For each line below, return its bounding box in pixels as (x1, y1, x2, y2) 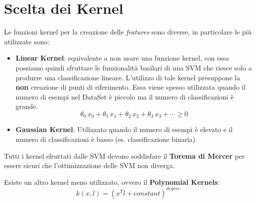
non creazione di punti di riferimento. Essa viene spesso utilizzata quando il (15, 82, 246, 92)
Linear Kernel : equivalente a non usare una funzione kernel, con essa (15, 53, 229, 63)
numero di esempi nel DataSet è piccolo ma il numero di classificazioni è (15, 91, 234, 101)
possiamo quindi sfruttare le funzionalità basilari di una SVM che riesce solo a (15, 62, 252, 72)
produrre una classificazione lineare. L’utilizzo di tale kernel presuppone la (15, 72, 240, 82)
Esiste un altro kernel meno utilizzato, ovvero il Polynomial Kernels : (4, 176, 220, 187)
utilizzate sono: (4, 36, 49, 46)
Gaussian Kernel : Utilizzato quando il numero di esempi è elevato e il (15, 124, 233, 135)
